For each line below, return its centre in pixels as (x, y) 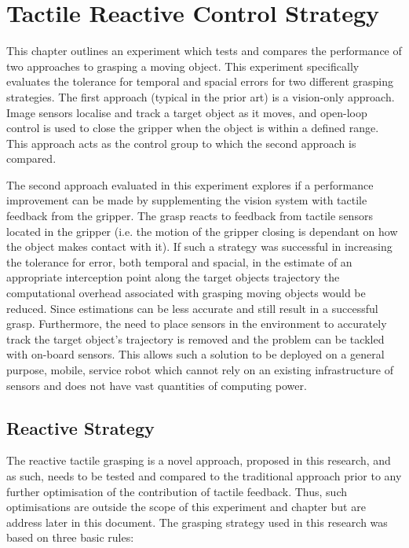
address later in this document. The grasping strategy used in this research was (197, 522)
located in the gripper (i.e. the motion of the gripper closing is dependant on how (202, 231)
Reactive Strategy (80, 427)
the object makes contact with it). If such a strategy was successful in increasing (199, 246)
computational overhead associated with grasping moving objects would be (186, 293)
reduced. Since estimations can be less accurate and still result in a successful (192, 308)
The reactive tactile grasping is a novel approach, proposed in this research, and (199, 460)
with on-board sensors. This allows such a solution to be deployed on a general (195, 354)
